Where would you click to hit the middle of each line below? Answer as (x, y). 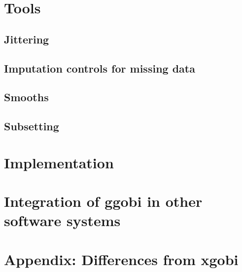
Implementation (59, 162)
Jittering (27, 39)
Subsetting (32, 126)
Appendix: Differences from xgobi (121, 259)
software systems (62, 220)
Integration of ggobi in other (103, 201)
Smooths (26, 97)
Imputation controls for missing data (100, 68)
